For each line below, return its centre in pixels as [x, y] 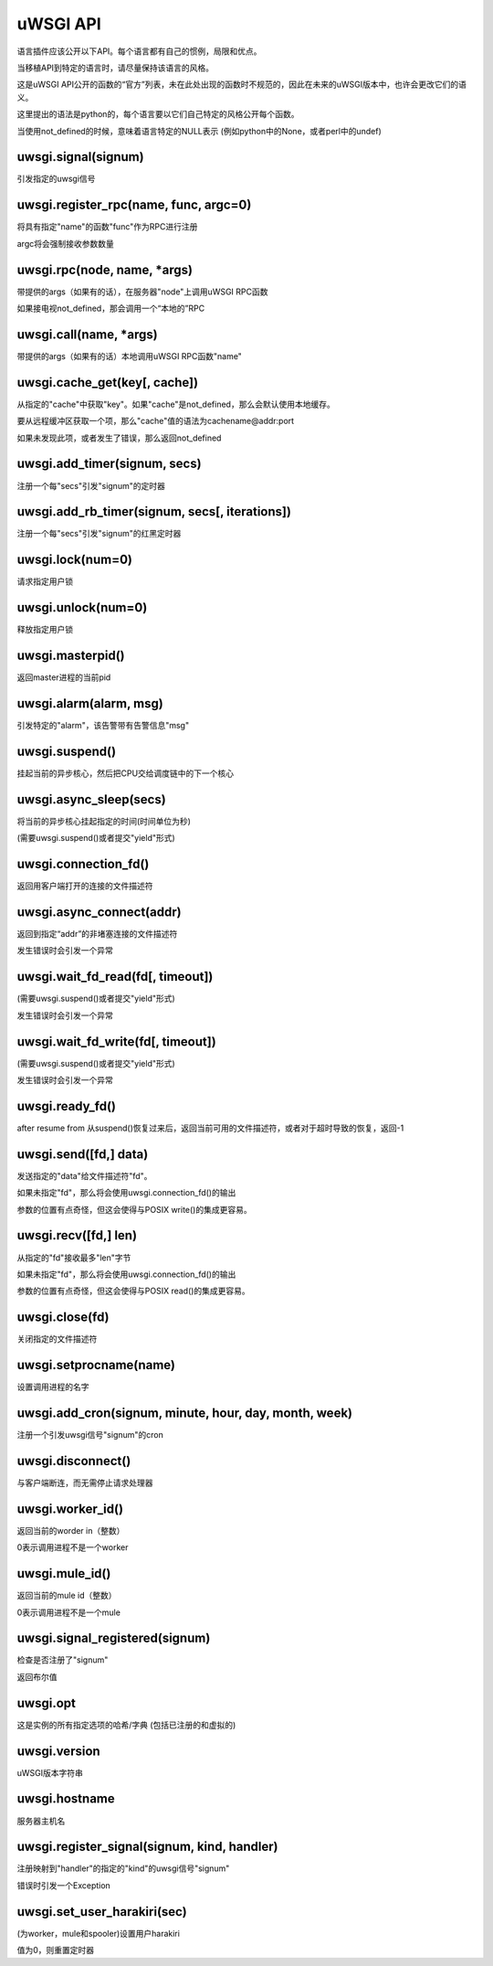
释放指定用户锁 [45, 630]
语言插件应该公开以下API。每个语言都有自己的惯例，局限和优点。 [139, 51]
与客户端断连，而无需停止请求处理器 [85, 1482]
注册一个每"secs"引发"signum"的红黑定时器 [99, 534]
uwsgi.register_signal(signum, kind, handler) [147, 1847]
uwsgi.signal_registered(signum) [114, 1638]
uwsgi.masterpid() [71, 656]
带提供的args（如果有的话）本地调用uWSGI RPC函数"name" [129, 356]
